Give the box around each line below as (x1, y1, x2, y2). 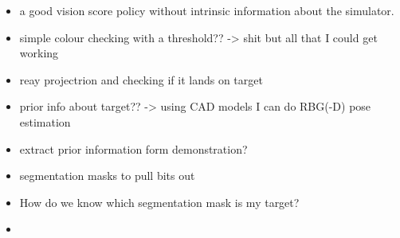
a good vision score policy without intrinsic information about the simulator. (19, 2, 394, 18)
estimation (19, 113, 71, 130)
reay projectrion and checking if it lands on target (19, 71, 263, 88)
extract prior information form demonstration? (19, 140, 248, 157)
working (19, 45, 59, 61)
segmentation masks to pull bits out (19, 167, 195, 184)
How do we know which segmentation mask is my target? (19, 193, 300, 210)
